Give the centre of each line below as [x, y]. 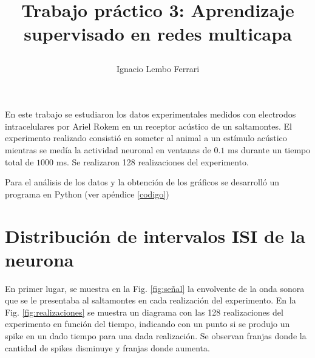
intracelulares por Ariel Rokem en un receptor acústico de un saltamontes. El [149, 126]
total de [19, 161]
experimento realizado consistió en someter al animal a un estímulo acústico [146, 138]
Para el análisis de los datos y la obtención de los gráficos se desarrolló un [142, 182]
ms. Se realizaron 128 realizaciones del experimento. [152, 161]
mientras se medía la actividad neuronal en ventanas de [108, 149]
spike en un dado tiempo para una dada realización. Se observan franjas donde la [156, 336]
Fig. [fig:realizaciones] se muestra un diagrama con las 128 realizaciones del [144, 312]
